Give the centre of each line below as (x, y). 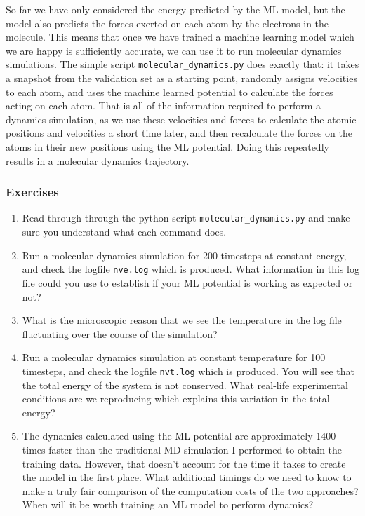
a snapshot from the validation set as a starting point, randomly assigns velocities (181, 78)
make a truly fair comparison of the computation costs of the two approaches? (190, 490)
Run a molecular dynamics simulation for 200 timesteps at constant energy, (184, 255)
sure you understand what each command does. (124, 232)
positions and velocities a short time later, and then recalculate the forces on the (179, 133)
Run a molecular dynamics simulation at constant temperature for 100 (174, 357)
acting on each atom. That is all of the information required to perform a (164, 106)
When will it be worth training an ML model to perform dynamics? (168, 504)
